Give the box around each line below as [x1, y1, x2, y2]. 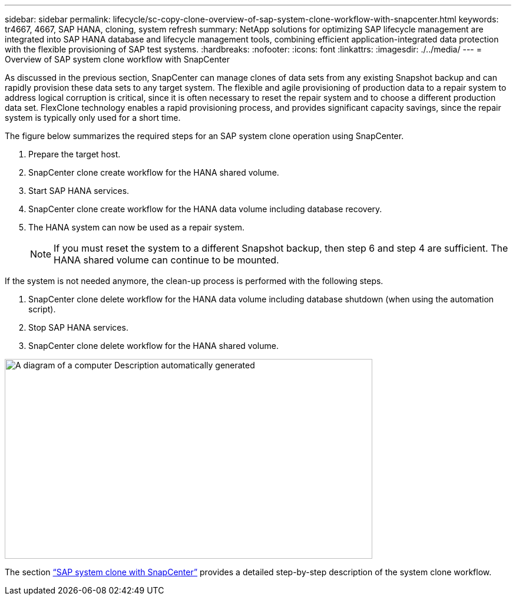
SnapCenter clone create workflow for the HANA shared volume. [28, 167, 279, 177]
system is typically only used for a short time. [5, 113, 181, 123]
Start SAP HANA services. [28, 186, 130, 196]
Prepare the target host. [28, 149, 121, 159]
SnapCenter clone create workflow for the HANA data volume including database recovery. [28, 204, 382, 214]
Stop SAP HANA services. [28, 322, 128, 332]
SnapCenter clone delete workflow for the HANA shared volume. [28, 341, 279, 351]
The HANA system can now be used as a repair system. [28, 222, 245, 232]
